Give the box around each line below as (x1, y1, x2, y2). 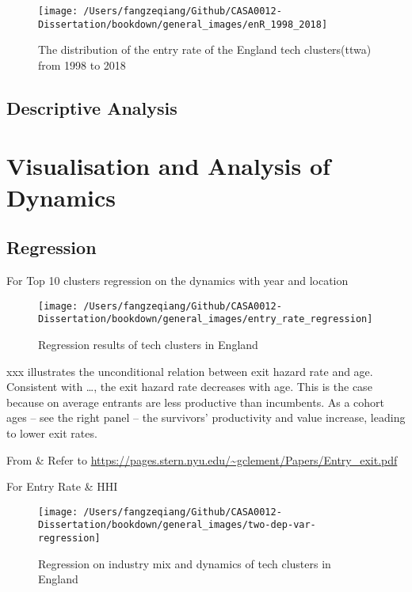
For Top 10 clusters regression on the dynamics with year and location (6, 272, 349, 289)
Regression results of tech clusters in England (38, 336, 258, 352)
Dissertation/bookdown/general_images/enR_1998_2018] (38, 18, 328, 30)
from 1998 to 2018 (38, 56, 126, 73)
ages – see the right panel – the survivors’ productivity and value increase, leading (6, 409, 406, 426)
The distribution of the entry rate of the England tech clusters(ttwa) (38, 41, 372, 58)
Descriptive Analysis (6, 95, 177, 120)
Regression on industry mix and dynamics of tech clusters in (38, 555, 331, 571)
